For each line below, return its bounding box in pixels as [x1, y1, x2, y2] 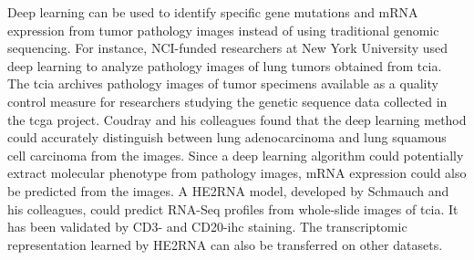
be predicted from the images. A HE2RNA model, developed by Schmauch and [7, 181, 449, 200]
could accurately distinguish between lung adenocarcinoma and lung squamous [7, 128, 447, 147]
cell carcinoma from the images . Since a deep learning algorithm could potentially [7, 145, 464, 164]
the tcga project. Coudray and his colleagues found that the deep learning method [7, 109, 467, 129]
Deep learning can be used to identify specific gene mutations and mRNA [7, 3, 418, 21]
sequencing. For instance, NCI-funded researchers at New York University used [7, 38, 448, 57]
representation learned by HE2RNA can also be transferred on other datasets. [7, 234, 443, 254]
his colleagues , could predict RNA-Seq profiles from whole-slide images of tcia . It [7, 199, 459, 218]
